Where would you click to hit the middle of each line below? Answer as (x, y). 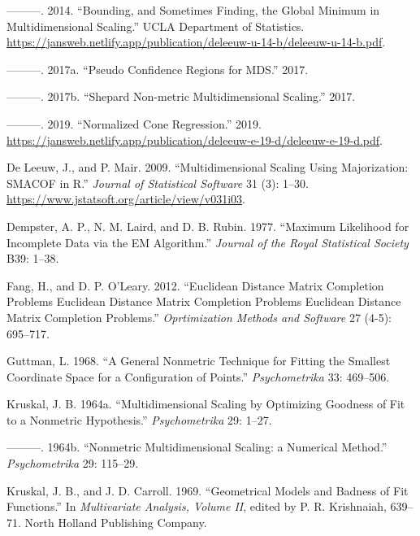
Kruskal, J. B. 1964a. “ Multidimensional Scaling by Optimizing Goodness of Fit (206, 404)
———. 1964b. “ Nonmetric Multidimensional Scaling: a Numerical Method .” (197, 447)
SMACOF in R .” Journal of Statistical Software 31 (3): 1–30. (158, 183)
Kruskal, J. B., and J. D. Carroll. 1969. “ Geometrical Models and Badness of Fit (208, 490)
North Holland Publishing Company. (116, 522)
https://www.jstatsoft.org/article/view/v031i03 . (126, 199)
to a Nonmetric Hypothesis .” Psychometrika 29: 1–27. (139, 419)
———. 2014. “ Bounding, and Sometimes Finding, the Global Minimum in (193, 10)
